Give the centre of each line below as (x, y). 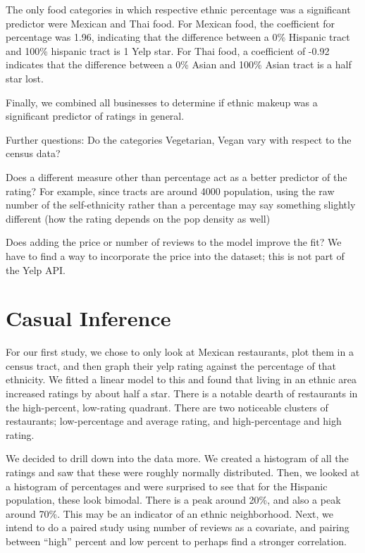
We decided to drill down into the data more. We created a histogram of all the (177, 458)
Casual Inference (88, 318)
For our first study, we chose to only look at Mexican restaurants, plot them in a (180, 352)
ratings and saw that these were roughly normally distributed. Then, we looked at (183, 472)
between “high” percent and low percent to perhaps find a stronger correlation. (176, 541)
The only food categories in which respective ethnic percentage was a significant (178, 9)
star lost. (25, 78)
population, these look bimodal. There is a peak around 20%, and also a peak (173, 500)
